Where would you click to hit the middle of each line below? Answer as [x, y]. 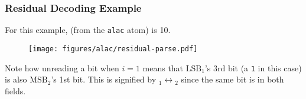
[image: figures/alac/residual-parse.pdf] [113, 49]
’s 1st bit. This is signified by [104, 79]
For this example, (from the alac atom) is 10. [88, 30]
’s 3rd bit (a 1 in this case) [253, 67]
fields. [15, 90]
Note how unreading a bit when [62, 67]
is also [16, 79]
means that [163, 67]
